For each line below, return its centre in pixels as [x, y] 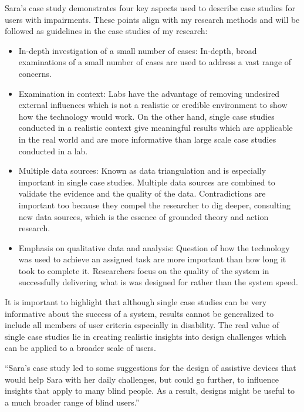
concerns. [35, 73]
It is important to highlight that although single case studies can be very [136, 302]
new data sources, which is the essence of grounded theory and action [143, 216]
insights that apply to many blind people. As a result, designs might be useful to [150, 391]
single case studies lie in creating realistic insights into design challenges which [146, 336]
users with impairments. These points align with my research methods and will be [152, 19]
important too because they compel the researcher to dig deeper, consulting [154, 205]
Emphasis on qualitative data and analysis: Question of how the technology [154, 247]
